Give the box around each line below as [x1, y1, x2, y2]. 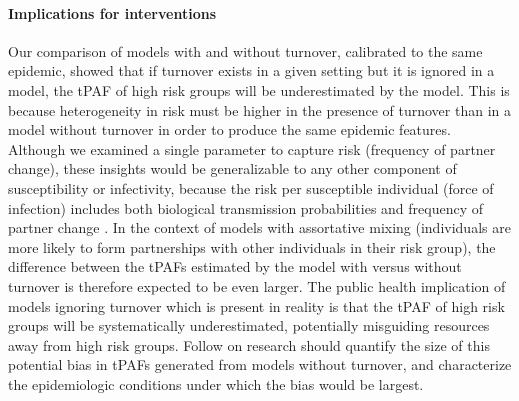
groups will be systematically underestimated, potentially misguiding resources [8, 315, 490, 336]
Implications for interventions [8, 2, 217, 23]
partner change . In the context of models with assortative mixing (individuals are [8, 217, 511, 238]
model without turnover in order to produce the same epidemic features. [8, 119, 451, 140]
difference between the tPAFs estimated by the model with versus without [8, 256, 462, 277]
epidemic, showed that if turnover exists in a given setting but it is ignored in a [8, 60, 495, 81]
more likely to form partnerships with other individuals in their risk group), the [8, 236, 496, 257]
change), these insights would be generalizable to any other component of [8, 158, 457, 179]
